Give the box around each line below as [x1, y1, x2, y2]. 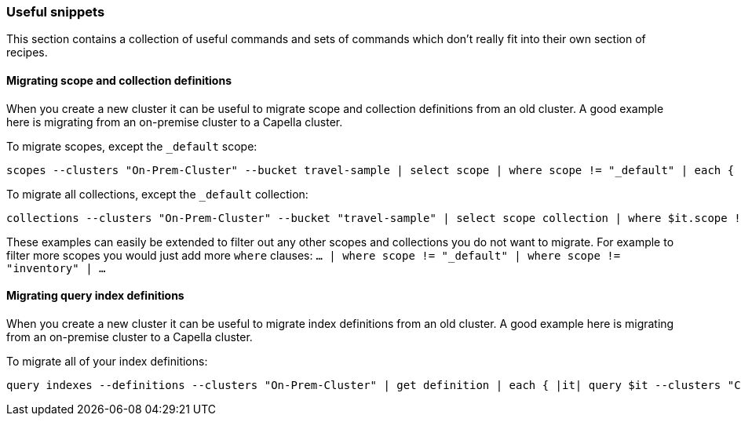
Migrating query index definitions [6, 289, 184, 303]
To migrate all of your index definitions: [6, 354, 208, 368]
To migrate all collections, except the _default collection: [6, 187, 308, 201]
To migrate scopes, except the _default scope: [6, 139, 257, 153]
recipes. [6, 45, 48, 60]
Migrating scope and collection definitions [6, 73, 232, 87]
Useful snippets [6, 4, 105, 20]
